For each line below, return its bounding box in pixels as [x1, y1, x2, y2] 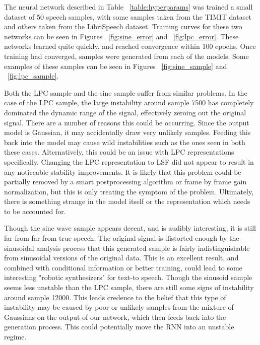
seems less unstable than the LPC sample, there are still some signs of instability [4, 282, 254, 293]
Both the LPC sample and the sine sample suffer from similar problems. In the [4, 87, 247, 98]
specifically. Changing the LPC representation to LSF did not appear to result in [4, 156, 254, 167]
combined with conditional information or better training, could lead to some [4, 262, 242, 272]
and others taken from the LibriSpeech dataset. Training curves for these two [4, 21, 242, 32]
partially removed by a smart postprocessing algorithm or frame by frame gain [4, 176, 247, 187]
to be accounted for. [4, 205, 66, 216]
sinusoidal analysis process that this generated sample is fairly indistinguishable [4, 242, 250, 253]
